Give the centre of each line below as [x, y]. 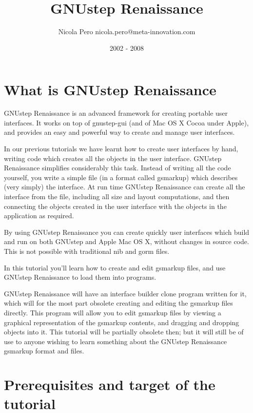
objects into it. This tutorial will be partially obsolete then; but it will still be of [124, 332]
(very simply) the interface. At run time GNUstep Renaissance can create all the [125, 187]
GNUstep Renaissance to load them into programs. [80, 277]
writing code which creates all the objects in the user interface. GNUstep [113, 158]
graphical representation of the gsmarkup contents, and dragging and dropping [122, 322]
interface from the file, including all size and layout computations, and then [117, 196]
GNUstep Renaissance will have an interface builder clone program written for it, [125, 293]
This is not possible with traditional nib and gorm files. [87, 251]
